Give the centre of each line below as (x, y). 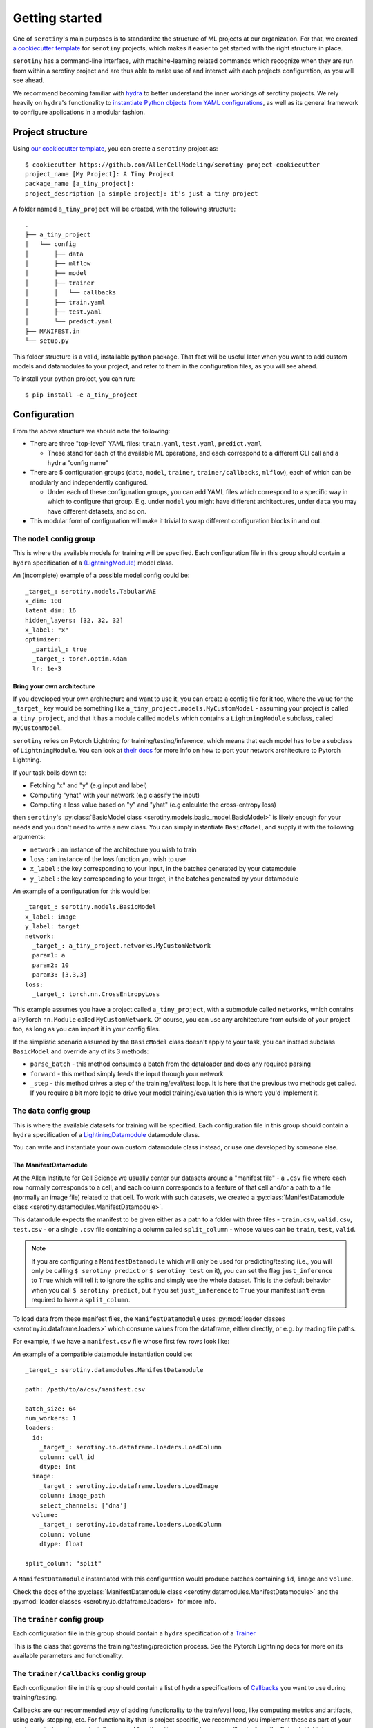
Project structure (50, 132)
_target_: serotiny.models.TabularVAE (91, 591)
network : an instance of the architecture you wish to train (113, 849)
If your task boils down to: (50, 772)
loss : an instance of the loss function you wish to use (108, 859)
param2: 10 (50, 965)
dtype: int (58, 1466)
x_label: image (51, 917)
